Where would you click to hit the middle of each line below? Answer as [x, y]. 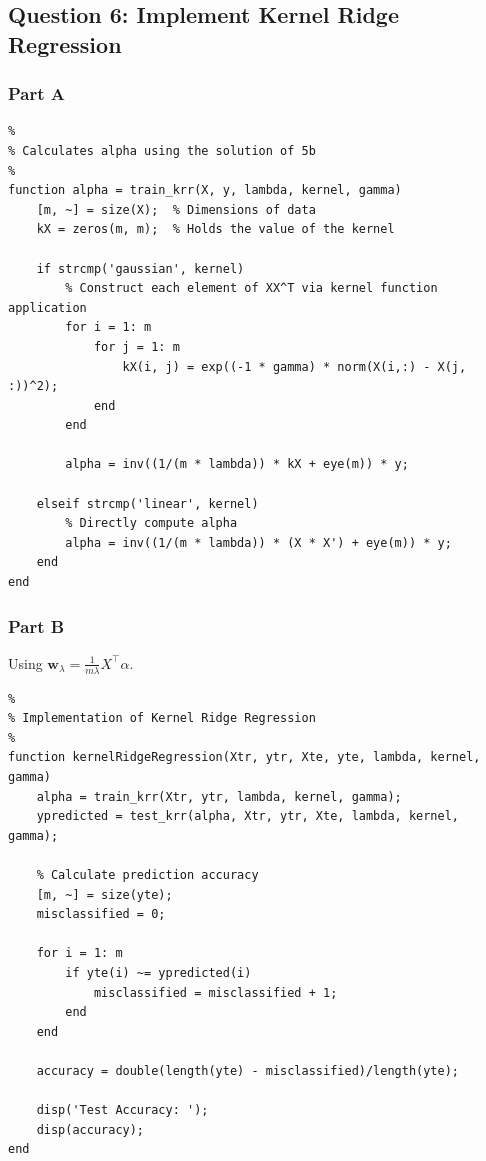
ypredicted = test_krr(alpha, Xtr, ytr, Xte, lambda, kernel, [248, 816]
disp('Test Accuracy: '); [122, 1110]
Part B [36, 625]
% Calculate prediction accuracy [147, 875]
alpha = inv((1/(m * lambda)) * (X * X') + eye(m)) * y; [258, 542]
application [47, 307]
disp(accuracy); [90, 1129]
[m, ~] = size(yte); [104, 894]
